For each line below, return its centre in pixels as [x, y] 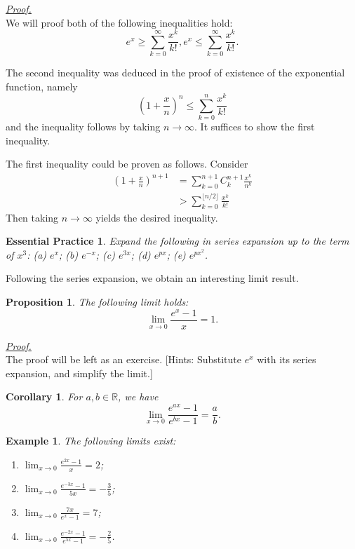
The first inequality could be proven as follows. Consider [127, 164]
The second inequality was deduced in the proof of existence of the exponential [175, 73]
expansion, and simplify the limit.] [79, 373]
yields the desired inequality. [157, 217]
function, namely [42, 86]
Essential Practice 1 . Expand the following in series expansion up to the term [177, 241]
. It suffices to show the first [255, 127]
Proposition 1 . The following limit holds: [97, 301]
